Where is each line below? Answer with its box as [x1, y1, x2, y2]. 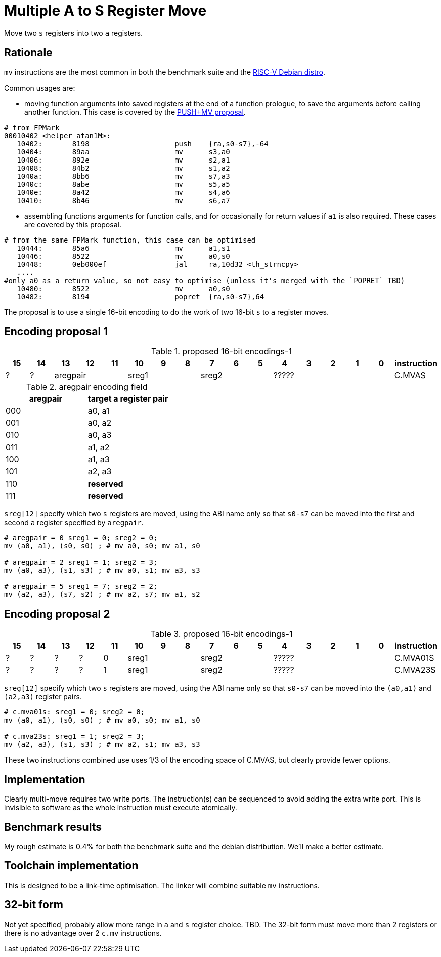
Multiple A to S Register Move [4, 2, 207, 19]
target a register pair [87, 393, 168, 404]
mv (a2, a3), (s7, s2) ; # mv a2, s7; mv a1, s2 [4, 590, 200, 599]
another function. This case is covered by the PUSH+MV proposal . [24, 107, 246, 116]
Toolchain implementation [4, 859, 139, 872]
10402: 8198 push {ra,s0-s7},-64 [17, 139, 269, 148]
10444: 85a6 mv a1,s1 [17, 244, 230, 252]
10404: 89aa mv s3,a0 [17, 147, 230, 156]
